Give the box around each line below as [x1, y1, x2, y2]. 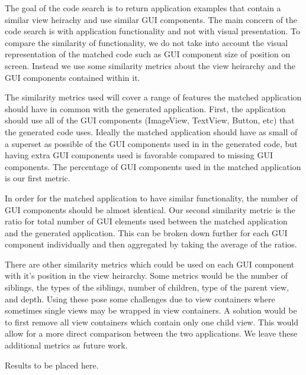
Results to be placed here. [5, 358, 99, 371]
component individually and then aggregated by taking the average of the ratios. [5, 238, 297, 250]
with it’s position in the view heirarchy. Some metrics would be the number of [5, 269, 288, 282]
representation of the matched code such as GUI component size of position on [5, 48, 291, 60]
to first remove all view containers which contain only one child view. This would [5, 315, 299, 328]
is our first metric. [5, 172, 70, 184]
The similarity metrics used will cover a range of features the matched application [5, 91, 302, 103]
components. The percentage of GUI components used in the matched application [5, 160, 301, 172]
